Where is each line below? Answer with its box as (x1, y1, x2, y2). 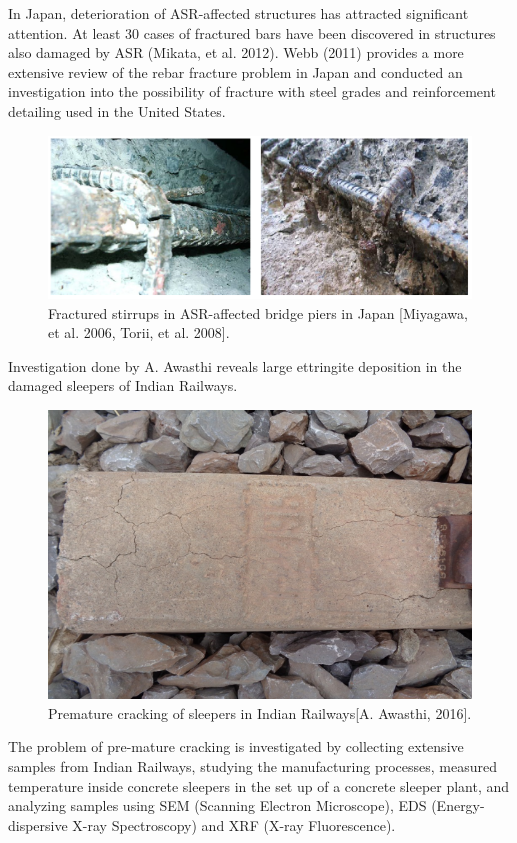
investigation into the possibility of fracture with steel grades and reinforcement (8, 81, 496, 102)
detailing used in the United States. (8, 100, 226, 121)
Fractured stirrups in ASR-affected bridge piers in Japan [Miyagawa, (48, 302, 468, 323)
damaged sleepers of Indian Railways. (8, 375, 238, 396)
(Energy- (431, 795, 485, 816)
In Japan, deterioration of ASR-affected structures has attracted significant (8, 3, 469, 23)
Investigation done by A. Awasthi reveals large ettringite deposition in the (8, 355, 462, 376)
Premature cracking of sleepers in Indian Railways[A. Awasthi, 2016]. (48, 702, 472, 723)
